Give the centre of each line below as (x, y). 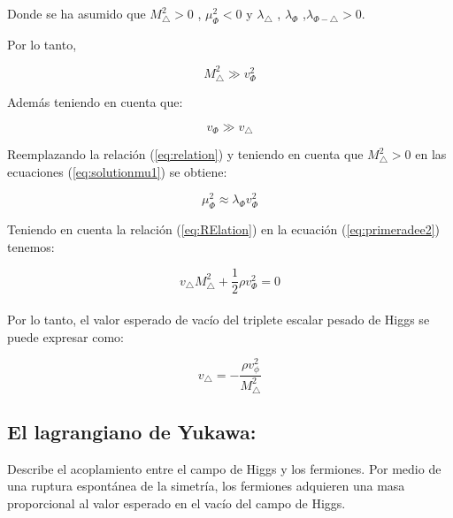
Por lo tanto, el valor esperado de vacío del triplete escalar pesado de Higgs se (219, 319)
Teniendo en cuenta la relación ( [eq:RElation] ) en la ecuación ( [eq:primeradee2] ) (223, 229)
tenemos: (31, 246)
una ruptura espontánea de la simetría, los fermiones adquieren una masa (206, 486)
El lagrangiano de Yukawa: (132, 431)
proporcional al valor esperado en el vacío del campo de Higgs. (177, 503)
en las (431, 154)
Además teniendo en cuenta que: (95, 102)
